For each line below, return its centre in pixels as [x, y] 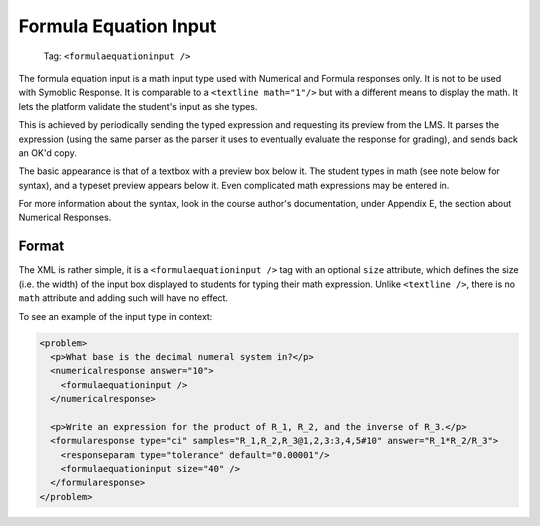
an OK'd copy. [47, 152]
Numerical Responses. [65, 217]
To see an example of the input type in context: [115, 316]
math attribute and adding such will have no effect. [123, 298]
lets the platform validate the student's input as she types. [138, 106]
